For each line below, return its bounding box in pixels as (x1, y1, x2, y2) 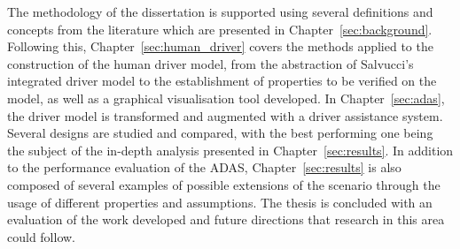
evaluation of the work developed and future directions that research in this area (7, 210, 445, 229)
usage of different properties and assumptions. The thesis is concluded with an (7, 192, 433, 211)
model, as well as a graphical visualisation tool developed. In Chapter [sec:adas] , (7, 88, 445, 107)
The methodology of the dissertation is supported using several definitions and (7, 3, 433, 20)
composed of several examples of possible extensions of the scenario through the (7, 175, 441, 193)
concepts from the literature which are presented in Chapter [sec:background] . (7, 19, 433, 38)
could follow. (7, 227, 76, 245)
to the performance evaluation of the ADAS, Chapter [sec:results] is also (7, 158, 402, 177)
